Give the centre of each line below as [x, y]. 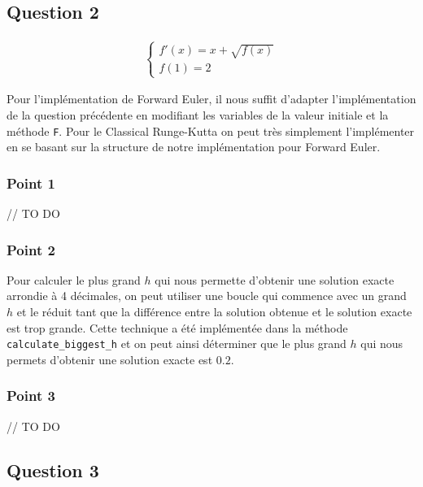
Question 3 [53, 470]
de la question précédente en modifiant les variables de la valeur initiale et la [198, 114]
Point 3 [31, 396]
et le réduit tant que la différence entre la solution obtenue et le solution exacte [214, 312]
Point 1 [31, 183]
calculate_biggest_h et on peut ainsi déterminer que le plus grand [177, 344]
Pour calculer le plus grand [74, 279]
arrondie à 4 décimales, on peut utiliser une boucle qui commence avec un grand [207, 296]
